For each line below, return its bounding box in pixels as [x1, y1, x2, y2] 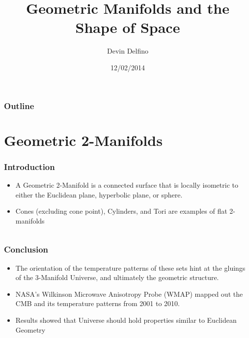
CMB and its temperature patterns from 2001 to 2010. [15, 298, 180, 309]
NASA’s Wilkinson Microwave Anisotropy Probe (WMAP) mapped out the [15, 288, 243, 299]
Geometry [15, 324, 46, 335]
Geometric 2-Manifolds [4, 130, 163, 150]
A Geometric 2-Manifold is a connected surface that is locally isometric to [15, 180, 238, 190]
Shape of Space [75, 17, 180, 37]
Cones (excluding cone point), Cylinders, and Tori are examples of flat [15, 206, 227, 216]
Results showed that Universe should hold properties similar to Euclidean [15, 314, 237, 325]
